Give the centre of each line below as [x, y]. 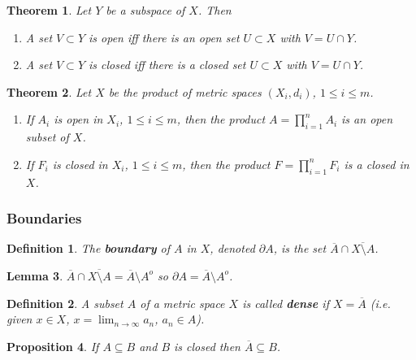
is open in [78, 119]
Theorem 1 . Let [49, 10]
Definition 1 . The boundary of [89, 248]
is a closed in [377, 164]
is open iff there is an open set [164, 37]
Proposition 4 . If [53, 346]
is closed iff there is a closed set [167, 65]
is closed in [80, 164]
